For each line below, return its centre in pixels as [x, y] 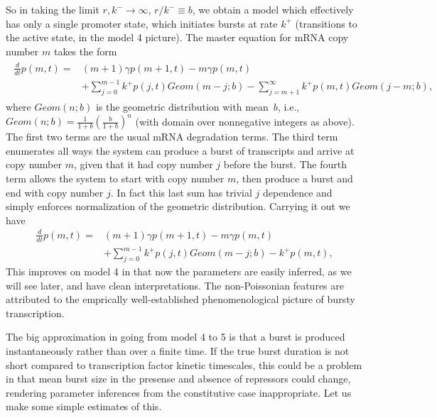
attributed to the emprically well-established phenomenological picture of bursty [180, 299]
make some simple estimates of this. [84, 406]
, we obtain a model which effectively [273, 9]
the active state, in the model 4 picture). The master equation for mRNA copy [177, 37]
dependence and [297, 192]
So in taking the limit [53, 9]
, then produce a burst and [295, 178]
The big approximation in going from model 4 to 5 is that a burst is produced [176, 337]
